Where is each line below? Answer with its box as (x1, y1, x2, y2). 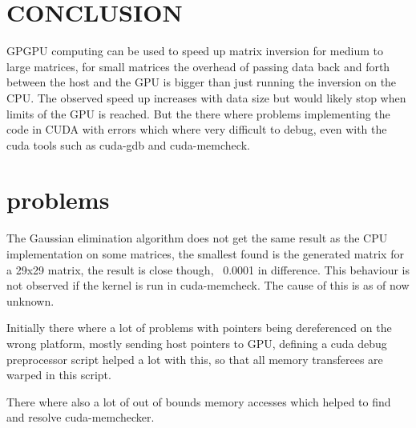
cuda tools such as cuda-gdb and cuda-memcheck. (6, 136, 250, 153)
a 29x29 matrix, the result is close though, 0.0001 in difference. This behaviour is (6, 261, 410, 278)
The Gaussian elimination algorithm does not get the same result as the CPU (6, 230, 388, 246)
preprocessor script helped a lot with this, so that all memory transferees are (6, 350, 383, 367)
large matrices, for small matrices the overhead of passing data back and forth (6, 58, 390, 74)
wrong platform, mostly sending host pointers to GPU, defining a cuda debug (6, 334, 387, 351)
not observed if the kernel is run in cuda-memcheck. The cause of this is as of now (6, 277, 410, 294)
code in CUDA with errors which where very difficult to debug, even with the (6, 121, 387, 138)
